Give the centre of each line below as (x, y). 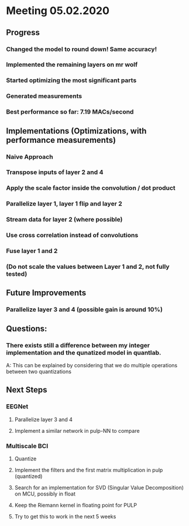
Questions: (27, 328)
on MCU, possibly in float (45, 494)
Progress (23, 33)
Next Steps (27, 390)
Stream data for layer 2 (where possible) (64, 220)
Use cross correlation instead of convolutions (72, 235)
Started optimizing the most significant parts (71, 80)
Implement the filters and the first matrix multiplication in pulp (89, 470)
